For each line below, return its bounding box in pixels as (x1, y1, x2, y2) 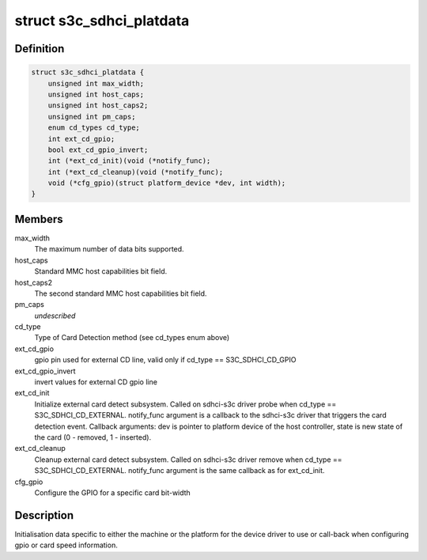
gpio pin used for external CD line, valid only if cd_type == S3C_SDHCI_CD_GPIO (34, 355, 297, 365)
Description (14, 509, 74, 522)
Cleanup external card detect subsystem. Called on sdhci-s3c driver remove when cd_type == (34, 455, 343, 464)
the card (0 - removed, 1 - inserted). (34, 432, 152, 442)
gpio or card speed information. (14, 540, 118, 550)
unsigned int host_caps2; (47, 101, 149, 110)
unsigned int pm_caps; (47, 112, 136, 121)
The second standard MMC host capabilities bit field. (34, 289, 207, 298)
